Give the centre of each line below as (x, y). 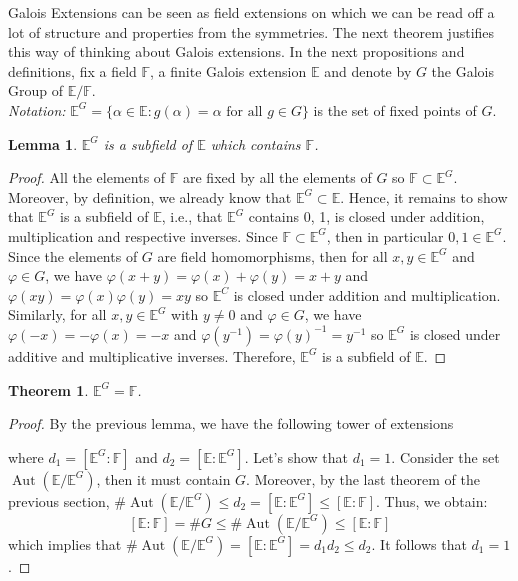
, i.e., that (192, 216)
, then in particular (385, 235)
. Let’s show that (296, 456)
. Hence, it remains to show (424, 196)
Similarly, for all (57, 314)
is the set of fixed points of (395, 109)
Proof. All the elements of (87, 177)
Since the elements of (73, 255)
